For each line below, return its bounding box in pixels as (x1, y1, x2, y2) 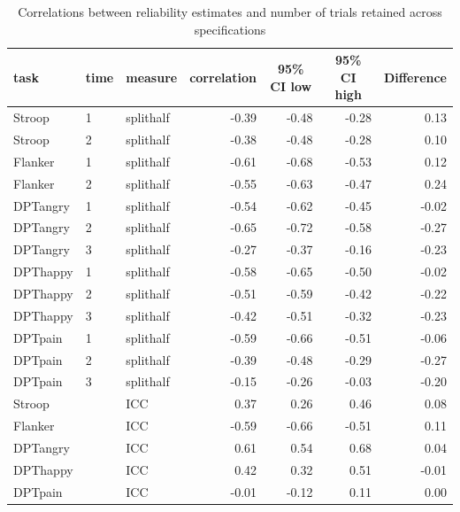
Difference (383, 67, 447, 86)
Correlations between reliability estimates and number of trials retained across (18, 3, 442, 20)
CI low (270, 76, 312, 95)
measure (126, 67, 178, 86)
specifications (194, 19, 266, 38)
